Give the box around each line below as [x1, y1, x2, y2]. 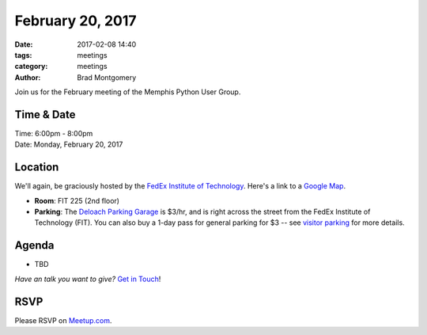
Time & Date [14, 108, 76, 121]
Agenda [14, 238, 55, 253]
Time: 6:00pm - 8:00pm [14, 129, 93, 139]
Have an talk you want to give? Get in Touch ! [14, 274, 161, 284]
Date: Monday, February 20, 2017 [14, 139, 123, 150]
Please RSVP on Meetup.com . [14, 315, 112, 325]
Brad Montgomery [77, 72, 137, 82]
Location [14, 161, 59, 174]
